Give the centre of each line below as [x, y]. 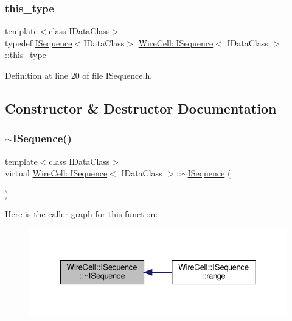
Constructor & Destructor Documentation [141, 108]
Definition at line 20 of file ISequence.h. [79, 75]
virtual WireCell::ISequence [56, 173]
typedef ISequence [39, 42]
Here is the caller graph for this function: [82, 214]
